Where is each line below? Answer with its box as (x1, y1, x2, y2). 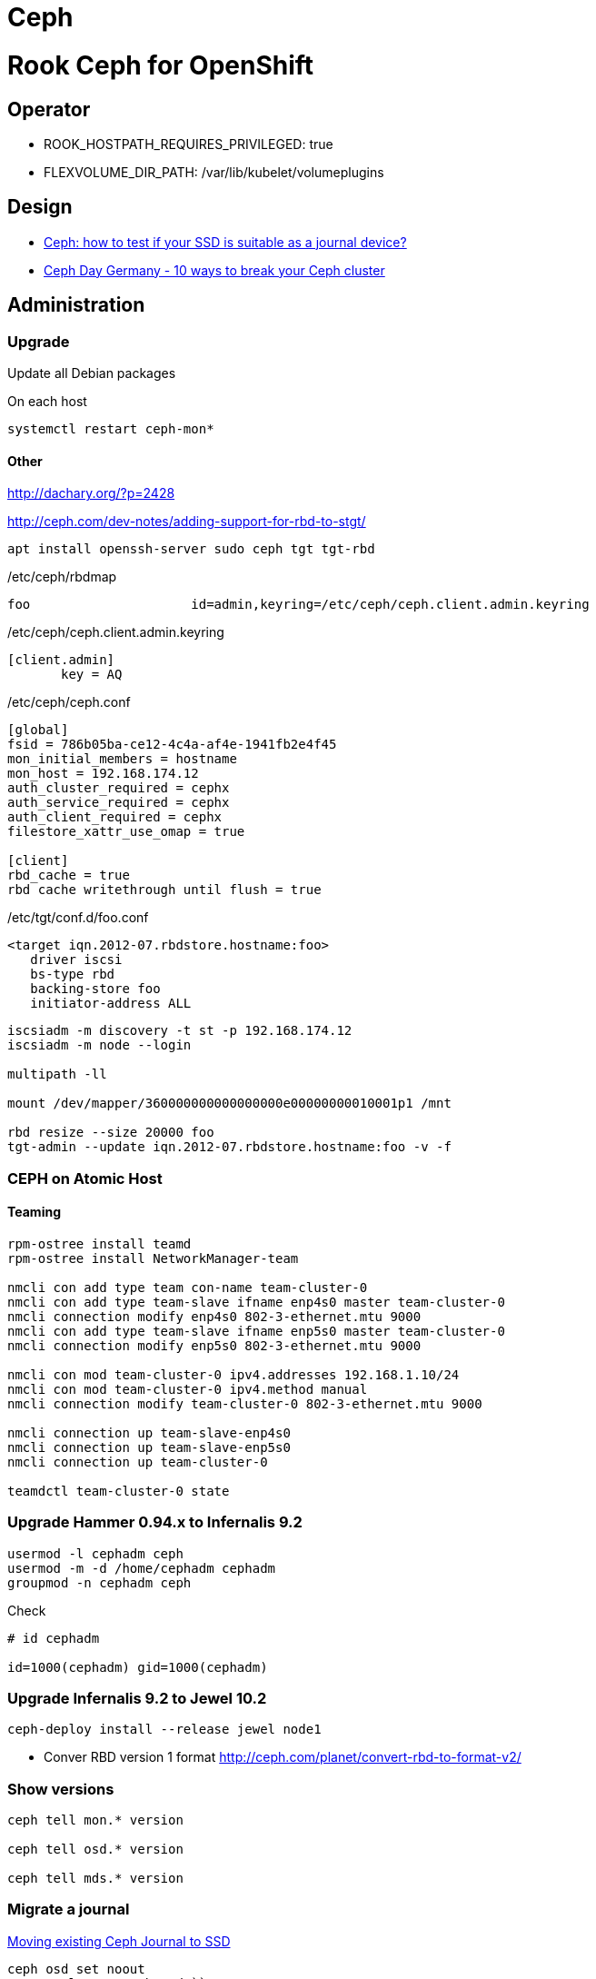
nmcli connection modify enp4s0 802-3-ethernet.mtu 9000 (7, 1308, 422, 1324)
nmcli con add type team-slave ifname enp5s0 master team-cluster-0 (7, 1323, 505, 1338)
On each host (7, 393, 87, 409)
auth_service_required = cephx (7, 795, 230, 810)
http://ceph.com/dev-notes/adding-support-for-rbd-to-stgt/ (7, 513, 366, 530)
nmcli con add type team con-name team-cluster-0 (7, 1279, 368, 1295)
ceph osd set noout (7, 1961, 145, 1976)
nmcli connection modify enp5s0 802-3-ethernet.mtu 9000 (7, 1338, 422, 1353)
